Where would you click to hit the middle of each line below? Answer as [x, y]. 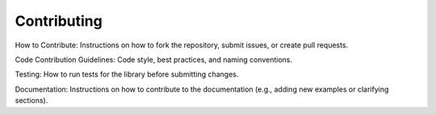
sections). [31, 101]
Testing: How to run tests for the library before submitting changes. [127, 74]
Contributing [59, 21]
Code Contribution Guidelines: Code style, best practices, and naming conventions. [154, 60]
